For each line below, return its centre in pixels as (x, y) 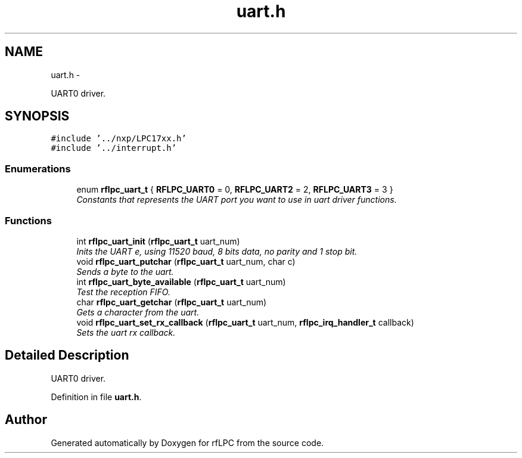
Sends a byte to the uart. (125, 271)
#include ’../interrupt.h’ (114, 148)
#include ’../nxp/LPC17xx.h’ (119, 139)
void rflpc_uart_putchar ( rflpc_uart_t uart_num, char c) (186, 261)
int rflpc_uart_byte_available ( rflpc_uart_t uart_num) (181, 281)
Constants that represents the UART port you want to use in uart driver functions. (237, 200)
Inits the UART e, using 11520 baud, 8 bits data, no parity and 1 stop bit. (217, 251)
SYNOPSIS (37, 116)
